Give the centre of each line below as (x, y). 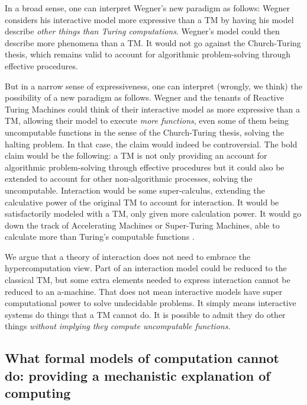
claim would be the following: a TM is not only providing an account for (136, 155)
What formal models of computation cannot (142, 358)
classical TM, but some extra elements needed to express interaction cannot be (148, 280)
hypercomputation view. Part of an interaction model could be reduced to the (146, 268)
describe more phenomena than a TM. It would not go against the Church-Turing (153, 42)
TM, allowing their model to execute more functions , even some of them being (147, 120)
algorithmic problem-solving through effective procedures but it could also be (145, 167)
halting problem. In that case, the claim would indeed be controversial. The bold (151, 144)
